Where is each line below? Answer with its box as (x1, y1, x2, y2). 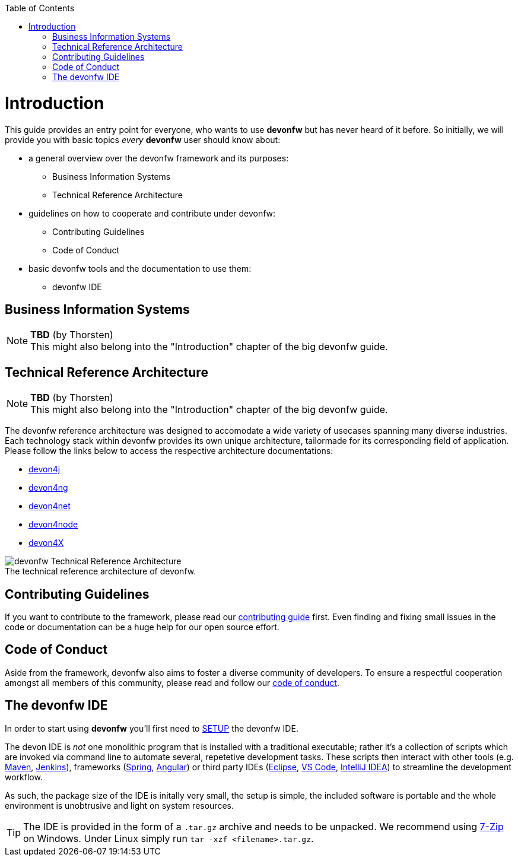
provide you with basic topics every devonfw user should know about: (5, 134, 281, 145)
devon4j (28, 464, 61, 475)
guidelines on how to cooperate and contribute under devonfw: (28, 208, 276, 218)
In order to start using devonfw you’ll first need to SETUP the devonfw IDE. (5, 723, 298, 733)
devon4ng (28, 482, 68, 493)
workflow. (5, 771, 43, 782)
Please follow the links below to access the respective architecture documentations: (5, 446, 333, 456)
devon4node (28, 519, 78, 530)
